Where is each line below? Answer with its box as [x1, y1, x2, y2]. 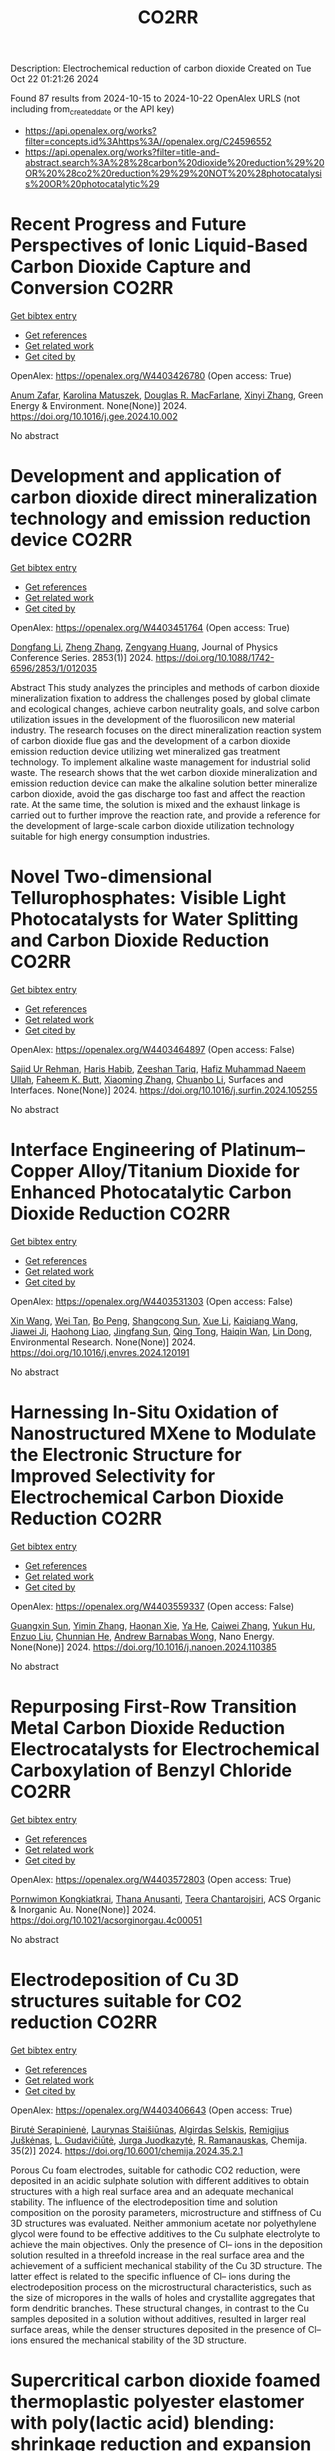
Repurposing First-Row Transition [10, 1695, 298, 1718]
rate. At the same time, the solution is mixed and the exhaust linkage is [10, 798, 301, 810]
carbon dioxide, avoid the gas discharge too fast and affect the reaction [10, 787, 306, 800]
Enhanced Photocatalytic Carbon [10, 1181, 292, 1203]
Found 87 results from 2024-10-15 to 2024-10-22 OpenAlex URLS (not [10, 92, 301, 105]
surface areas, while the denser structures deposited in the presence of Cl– [10, 2323, 322, 2335]
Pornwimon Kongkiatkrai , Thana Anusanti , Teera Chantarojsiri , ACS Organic [10, 1892, 322, 1905]
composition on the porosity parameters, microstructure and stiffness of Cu [10, 2206, 322, 2218]
